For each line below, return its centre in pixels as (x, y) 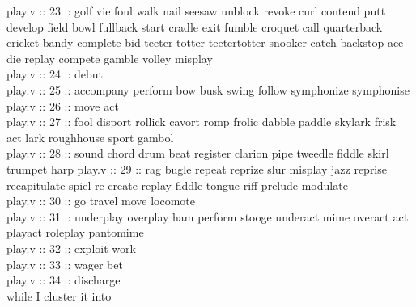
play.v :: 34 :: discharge (64, 280)
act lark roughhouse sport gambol (90, 137)
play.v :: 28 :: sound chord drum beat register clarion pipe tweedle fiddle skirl (198, 153)
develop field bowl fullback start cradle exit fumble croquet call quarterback (195, 26)
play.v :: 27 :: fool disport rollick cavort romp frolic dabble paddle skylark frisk (202, 122)
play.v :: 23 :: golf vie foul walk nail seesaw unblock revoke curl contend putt (196, 11)
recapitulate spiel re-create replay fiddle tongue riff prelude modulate (177, 185)
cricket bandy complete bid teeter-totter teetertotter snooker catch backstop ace (205, 42)
